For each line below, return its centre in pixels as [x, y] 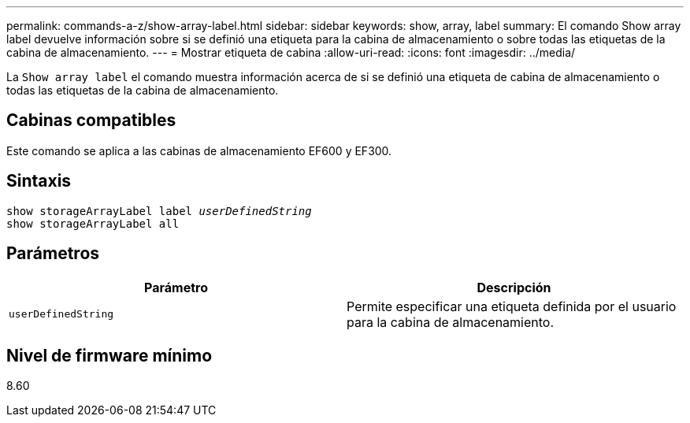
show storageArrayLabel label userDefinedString [159, 211]
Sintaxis [39, 181]
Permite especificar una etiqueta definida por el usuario [512, 306]
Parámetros [53, 254]
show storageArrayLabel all [93, 223]
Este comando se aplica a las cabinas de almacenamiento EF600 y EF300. [199, 150]
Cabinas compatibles [91, 121]
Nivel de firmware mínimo [109, 355]
